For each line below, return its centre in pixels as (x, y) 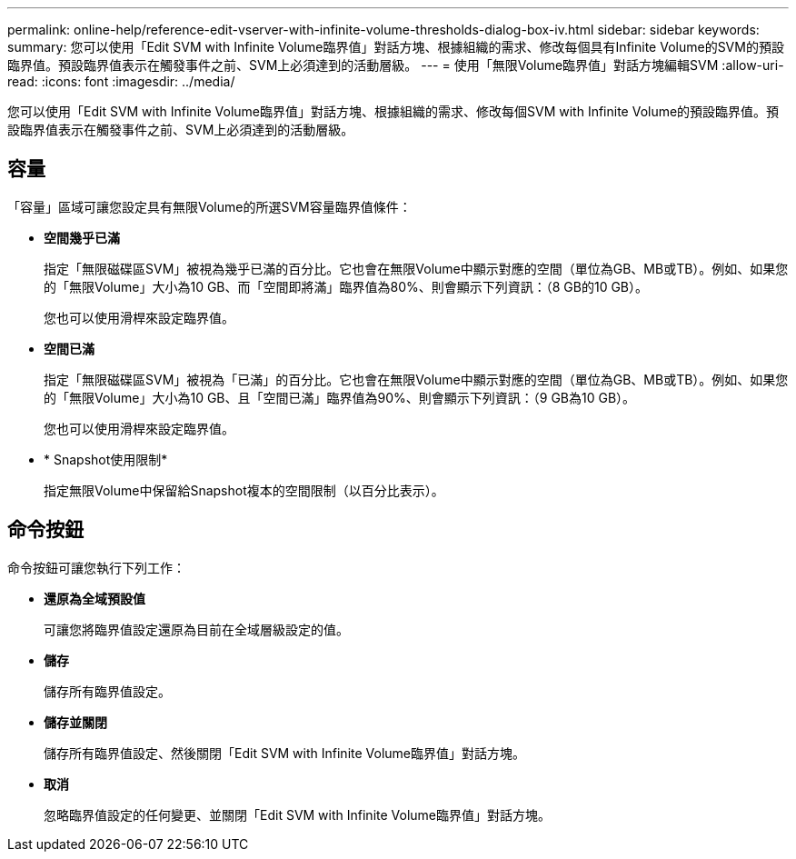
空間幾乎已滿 (82, 237)
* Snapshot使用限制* (106, 459)
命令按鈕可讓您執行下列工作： (96, 567)
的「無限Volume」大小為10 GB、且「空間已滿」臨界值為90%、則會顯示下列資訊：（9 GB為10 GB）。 (340, 397)
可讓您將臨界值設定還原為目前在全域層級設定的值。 (196, 629)
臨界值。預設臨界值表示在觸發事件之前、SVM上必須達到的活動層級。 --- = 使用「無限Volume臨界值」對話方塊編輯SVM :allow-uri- (396, 65)
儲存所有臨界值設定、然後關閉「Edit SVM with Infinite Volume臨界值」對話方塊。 (285, 753)
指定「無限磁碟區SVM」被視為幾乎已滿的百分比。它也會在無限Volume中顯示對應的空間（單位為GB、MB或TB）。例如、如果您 (416, 268)
